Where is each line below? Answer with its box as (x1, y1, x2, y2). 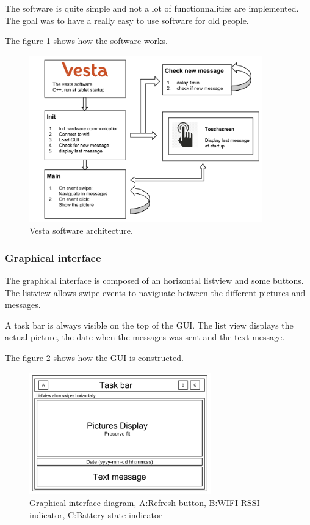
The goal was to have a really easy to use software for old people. (5, 13, 249, 26)
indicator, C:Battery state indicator (29, 508, 162, 521)
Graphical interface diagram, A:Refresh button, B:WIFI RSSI (29, 496, 260, 509)
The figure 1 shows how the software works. (5, 34, 168, 47)
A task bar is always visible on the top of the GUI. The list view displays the (5, 318, 294, 331)
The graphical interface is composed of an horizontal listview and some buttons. (5, 274, 304, 287)
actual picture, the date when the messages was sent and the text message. (5, 330, 285, 343)
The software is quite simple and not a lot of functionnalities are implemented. (5, 2, 299, 14)
